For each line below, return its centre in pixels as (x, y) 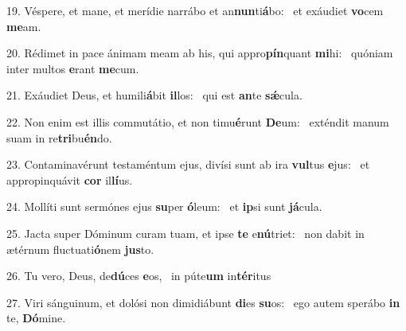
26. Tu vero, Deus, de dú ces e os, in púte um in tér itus (139, 276)
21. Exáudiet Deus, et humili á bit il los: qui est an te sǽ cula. (154, 95)
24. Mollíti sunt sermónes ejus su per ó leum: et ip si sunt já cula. (164, 206)
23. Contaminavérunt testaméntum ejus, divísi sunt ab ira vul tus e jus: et (188, 164)
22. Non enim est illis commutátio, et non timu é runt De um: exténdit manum (198, 121)
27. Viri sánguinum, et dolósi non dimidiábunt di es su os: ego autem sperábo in (203, 302)
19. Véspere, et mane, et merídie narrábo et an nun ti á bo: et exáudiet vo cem (195, 10)
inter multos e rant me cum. (73, 68)
